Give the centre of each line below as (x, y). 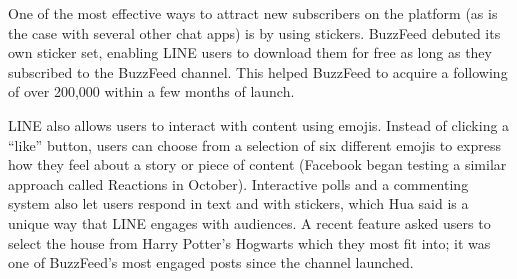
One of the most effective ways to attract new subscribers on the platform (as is (253, 13)
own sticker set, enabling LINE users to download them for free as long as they (250, 52)
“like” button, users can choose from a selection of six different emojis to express (255, 144)
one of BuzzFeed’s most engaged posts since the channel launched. (211, 262)
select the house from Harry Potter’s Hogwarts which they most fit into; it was (249, 242)
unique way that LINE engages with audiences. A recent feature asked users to (249, 222)
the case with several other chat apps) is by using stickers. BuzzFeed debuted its (254, 32)
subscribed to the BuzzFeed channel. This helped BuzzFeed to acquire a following (258, 71)
